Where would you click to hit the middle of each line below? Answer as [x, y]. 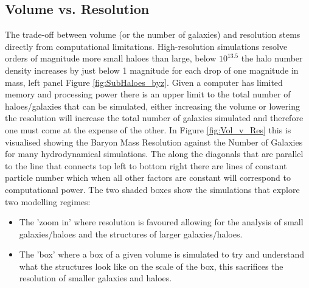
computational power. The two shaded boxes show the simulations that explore [152, 189]
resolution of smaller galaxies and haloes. [95, 278]
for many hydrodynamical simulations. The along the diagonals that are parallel [154, 154]
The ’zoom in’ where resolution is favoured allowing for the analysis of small [161, 222]
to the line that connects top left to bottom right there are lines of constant [146, 165]
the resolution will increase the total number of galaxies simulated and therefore [154, 118]
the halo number [272, 58]
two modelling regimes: [48, 201]
